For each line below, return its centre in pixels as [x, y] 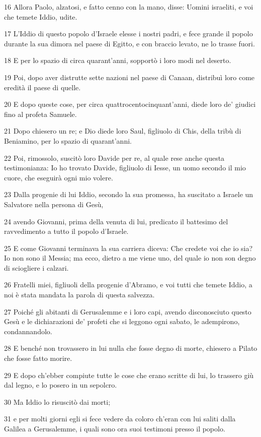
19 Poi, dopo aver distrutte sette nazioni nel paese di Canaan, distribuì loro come [129, 77]
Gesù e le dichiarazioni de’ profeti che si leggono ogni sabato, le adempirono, [122, 321]
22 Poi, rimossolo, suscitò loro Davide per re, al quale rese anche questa [114, 158]
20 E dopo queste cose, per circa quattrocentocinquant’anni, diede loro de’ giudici [130, 104]
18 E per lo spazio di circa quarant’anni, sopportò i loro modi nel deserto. [118, 60]
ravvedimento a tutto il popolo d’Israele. [66, 231]
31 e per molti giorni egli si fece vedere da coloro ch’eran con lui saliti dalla [120, 419]
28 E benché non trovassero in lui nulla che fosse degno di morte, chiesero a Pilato [131, 348]
